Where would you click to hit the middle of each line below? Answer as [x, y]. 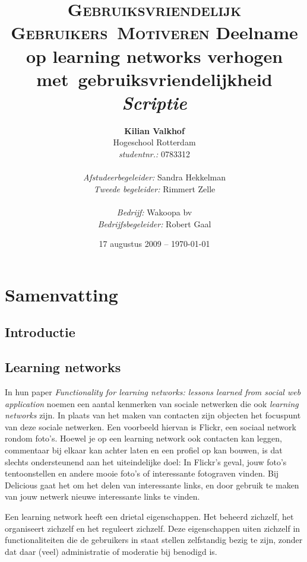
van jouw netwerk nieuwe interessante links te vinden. [102, 496]
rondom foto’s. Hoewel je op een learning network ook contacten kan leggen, [143, 438]
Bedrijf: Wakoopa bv [154, 212]
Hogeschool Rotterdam [154, 142]
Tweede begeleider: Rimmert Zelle [154, 188]
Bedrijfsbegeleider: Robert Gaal [154, 223]
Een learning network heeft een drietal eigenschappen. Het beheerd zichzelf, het [149, 516]
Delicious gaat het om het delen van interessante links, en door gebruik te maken [152, 485]
